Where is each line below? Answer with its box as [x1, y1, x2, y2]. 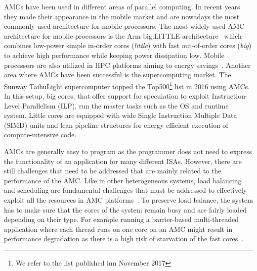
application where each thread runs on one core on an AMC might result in [4, 223, 233, 234]
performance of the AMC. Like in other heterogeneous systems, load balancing [4, 175, 242, 185]
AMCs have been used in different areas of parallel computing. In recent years [4, 1, 240, 11]
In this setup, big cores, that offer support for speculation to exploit [4, 91, 210, 101]
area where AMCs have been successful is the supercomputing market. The [4, 69, 231, 80]
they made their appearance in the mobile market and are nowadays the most [4, 11, 240, 21]
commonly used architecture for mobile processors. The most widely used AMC [4, 21, 245, 31]
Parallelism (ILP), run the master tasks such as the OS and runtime [22, 100, 229, 110]
